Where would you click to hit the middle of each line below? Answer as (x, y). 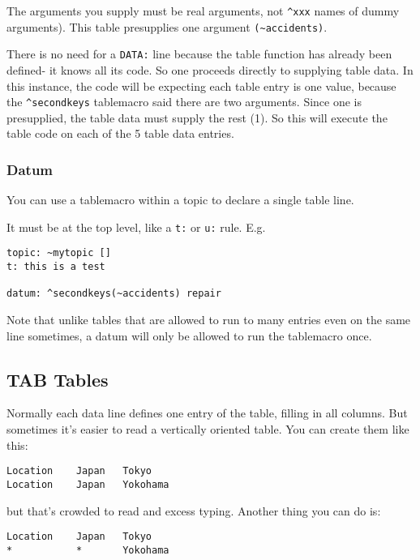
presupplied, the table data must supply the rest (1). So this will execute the (197, 117)
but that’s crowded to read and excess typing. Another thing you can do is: (194, 510)
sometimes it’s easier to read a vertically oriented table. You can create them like (208, 429)
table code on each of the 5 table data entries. (120, 133)
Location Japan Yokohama (88, 484)
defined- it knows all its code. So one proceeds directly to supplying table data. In (210, 69)
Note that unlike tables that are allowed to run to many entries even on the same (209, 320)
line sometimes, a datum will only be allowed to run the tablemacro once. (189, 335)
